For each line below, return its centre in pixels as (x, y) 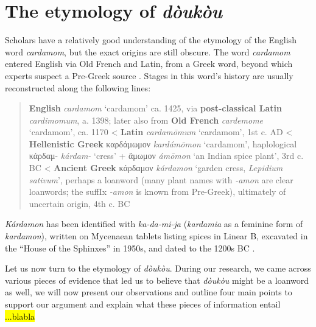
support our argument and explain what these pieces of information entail (143, 304)
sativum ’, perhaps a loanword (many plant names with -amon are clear (161, 179)
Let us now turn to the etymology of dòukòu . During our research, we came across (158, 268)
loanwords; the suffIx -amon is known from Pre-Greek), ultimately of (157, 192)
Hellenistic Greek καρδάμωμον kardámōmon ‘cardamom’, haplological (163, 143)
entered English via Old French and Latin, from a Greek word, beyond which (149, 64)
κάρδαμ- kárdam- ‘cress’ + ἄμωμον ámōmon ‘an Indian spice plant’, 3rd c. (166, 156)
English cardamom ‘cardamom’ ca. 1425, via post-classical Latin (155, 108)
